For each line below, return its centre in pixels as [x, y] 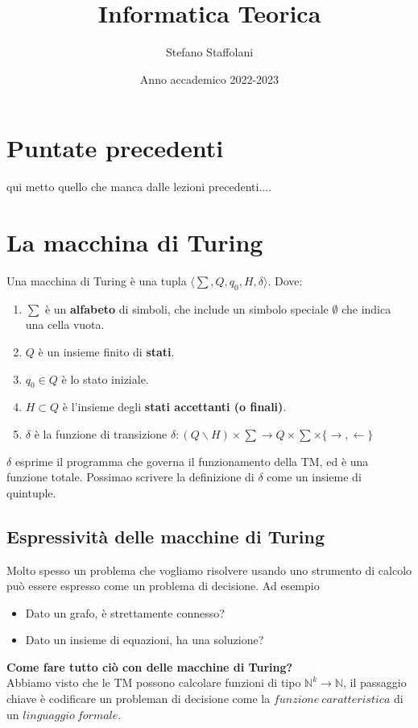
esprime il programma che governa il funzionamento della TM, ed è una [192, 461]
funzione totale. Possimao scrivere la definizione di [130, 477]
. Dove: [285, 280]
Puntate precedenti [115, 148]
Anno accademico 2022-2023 [209, 79]
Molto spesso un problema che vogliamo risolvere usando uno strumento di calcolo [209, 570]
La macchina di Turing [135, 242]
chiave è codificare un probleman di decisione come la [139, 699]
